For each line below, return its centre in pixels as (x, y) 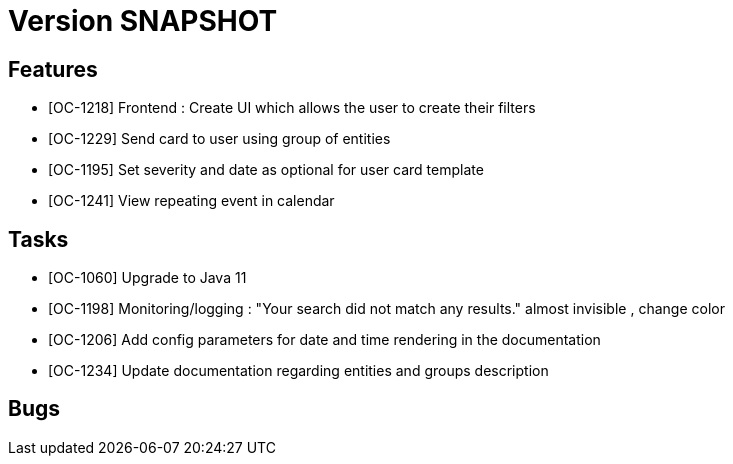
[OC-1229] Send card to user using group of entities (219, 139)
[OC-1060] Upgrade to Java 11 (147, 278)
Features (53, 69)
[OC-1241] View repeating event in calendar (191, 201)
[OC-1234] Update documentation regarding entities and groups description (298, 371)
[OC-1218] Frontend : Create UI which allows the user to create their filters (292, 108)
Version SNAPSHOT (143, 21)
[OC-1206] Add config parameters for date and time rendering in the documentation (324, 340)
